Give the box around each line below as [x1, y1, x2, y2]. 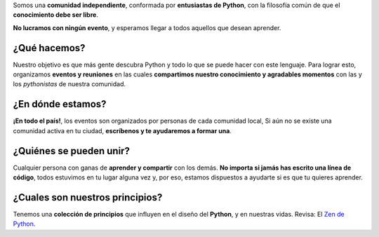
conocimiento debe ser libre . [13, 11, 98, 19]
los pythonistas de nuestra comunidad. [13, 80, 126, 88]
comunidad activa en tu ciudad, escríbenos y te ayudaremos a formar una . [13, 126, 232, 135]
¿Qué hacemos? [13, 42, 86, 54]
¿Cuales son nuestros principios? [13, 191, 163, 203]
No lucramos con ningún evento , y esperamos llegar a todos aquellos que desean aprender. [13, 23, 281, 32]
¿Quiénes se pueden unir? [13, 144, 130, 157]
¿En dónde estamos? [13, 98, 107, 110]
